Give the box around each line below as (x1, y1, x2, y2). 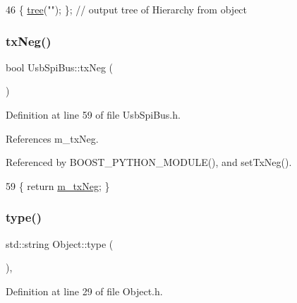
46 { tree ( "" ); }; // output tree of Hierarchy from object (6, 2, 248, 16)
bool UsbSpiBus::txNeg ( (6, 59, 114, 74)
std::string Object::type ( (6, 236, 114, 251)
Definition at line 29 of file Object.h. (6, 283, 163, 298)
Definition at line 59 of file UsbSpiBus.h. (6, 107, 181, 121)
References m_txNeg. (6, 131, 99, 145)
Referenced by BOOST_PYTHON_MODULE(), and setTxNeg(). (6, 155, 292, 170)
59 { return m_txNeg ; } (6, 178, 110, 193)
